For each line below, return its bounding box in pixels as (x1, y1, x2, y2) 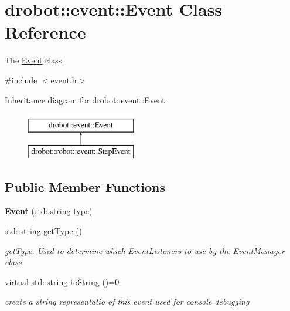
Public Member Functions (5, 177, 165, 195)
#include (5, 73, 37, 86)
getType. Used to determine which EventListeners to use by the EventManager (5, 244, 285, 256)
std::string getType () (5, 225, 83, 237)
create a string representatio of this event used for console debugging (5, 295, 250, 307)
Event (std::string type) (5, 205, 93, 217)
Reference (5, 20, 86, 44)
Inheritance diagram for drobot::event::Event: (5, 93, 168, 106)
